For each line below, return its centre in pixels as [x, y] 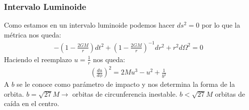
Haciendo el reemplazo [38, 59]
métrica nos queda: [33, 34]
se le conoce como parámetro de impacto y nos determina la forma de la [126, 84]
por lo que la [221, 25]
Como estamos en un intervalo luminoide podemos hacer [89, 25]
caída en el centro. [32, 103]
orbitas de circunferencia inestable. [125, 93]
